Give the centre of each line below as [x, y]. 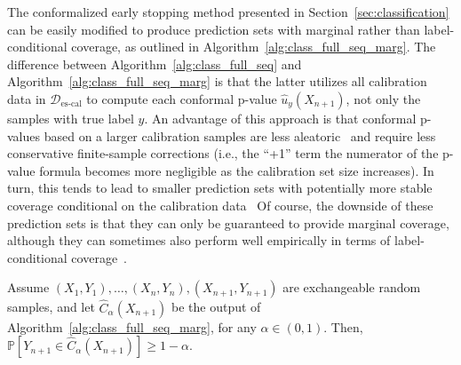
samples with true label [71, 118]
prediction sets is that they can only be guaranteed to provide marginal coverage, [228, 222]
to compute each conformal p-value [182, 98]
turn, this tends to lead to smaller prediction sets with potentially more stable [220, 188]
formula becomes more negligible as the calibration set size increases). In [237, 170]
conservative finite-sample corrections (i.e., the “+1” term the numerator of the [223, 153]
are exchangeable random [352, 287]
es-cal [71, 104]
